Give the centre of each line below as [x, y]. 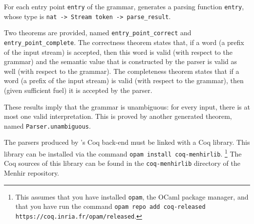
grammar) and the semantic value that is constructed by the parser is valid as [121, 61]
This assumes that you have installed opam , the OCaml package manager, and [132, 196]
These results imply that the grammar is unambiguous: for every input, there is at [127, 106]
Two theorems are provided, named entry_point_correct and [98, 33]
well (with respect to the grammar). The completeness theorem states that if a [122, 71]
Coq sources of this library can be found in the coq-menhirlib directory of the [122, 163]
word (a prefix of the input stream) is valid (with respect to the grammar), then [124, 80]
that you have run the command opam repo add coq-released [110, 206]
